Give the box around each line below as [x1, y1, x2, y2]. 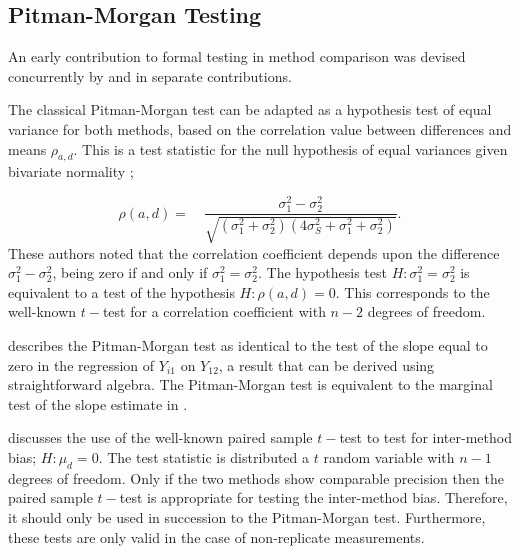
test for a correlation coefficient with [102, 301, 326, 322]
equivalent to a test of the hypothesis [8, 281, 235, 302]
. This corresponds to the [335, 281, 490, 302]
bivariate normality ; [8, 161, 134, 182]
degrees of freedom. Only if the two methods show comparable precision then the [8, 467, 504, 488]
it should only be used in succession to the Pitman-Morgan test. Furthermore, [8, 506, 486, 527]
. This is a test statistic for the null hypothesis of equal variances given [73, 138, 508, 159]
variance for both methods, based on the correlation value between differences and [8, 118, 512, 139]
